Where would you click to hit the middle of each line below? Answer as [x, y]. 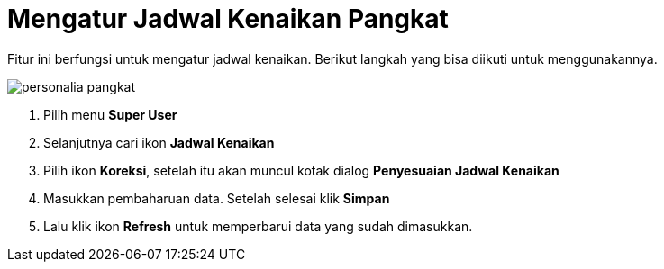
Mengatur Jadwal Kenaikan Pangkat [228, 19]
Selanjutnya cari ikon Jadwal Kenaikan [159, 142]
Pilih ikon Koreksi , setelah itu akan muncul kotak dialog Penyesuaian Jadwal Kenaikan [301, 170]
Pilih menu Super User [110, 114]
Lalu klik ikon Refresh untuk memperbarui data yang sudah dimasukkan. [258, 226]
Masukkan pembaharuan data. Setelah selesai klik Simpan [217, 198]
